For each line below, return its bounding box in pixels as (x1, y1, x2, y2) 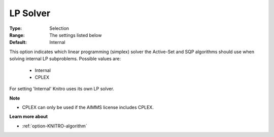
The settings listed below (49, 32, 102, 38)
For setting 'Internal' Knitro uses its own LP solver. (9, 86, 114, 92)
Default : (9, 39, 27, 45)
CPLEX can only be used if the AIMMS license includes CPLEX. (22, 104, 154, 111)
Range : (9, 32, 25, 38)
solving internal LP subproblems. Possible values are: (9, 56, 121, 62)
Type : (9, 25, 22, 31)
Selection (49, 25, 70, 31)
